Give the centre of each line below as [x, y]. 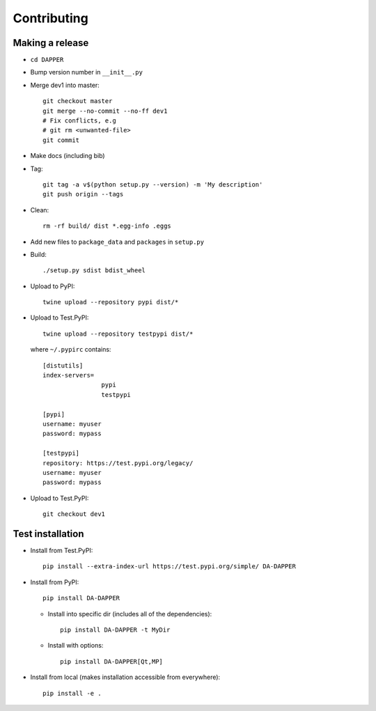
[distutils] [63, 365]
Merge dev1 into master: [65, 85]
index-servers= [69, 375]
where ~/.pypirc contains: [71, 350]
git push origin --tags [83, 194]
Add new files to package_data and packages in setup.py [117, 242]
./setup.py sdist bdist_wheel [94, 271]
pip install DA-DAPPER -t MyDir [115, 630]
